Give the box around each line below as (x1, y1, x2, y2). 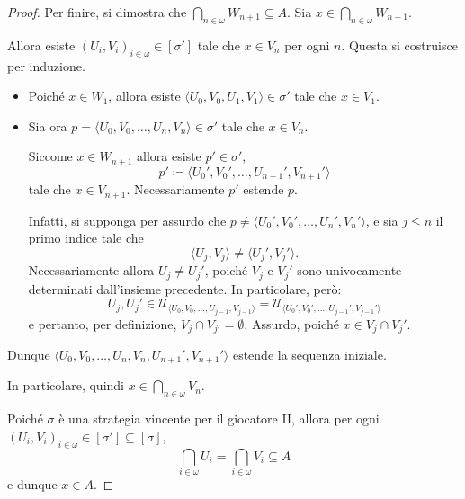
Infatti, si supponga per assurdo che (28, 210, 227, 229)
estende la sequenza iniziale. (232, 344, 387, 363)
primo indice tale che (28, 228, 144, 247)
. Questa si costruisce (341, 35, 458, 54)
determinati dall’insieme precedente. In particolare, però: (28, 279, 342, 298)
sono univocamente (297, 261, 402, 280)
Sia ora (28, 116, 67, 135)
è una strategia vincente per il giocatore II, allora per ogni (58, 409, 380, 428)
